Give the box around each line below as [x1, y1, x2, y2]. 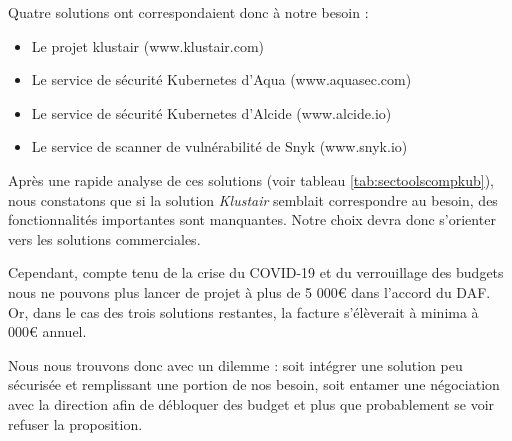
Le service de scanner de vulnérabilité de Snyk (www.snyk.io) [31, 136, 408, 157]
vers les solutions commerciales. [8, 228, 201, 249]
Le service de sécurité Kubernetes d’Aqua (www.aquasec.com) [31, 69, 412, 90]
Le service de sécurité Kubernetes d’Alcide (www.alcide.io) [31, 102, 392, 123]
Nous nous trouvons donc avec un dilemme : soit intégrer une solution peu [8, 354, 463, 375]
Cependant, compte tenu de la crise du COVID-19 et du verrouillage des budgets [8, 262, 504, 283]
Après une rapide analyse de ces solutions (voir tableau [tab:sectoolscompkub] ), [8, 169, 495, 190]
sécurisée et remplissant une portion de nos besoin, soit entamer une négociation [8, 374, 500, 395]
